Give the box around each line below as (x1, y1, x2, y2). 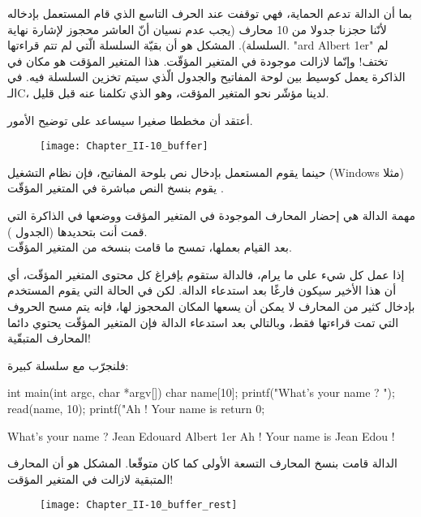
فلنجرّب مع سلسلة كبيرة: (7, 356, 129, 373)
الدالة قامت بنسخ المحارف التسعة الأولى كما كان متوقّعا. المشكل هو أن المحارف (7, 455, 397, 472)
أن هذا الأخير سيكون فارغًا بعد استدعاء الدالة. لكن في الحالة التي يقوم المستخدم (7, 282, 397, 299)
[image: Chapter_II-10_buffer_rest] (40, 499, 238, 511)
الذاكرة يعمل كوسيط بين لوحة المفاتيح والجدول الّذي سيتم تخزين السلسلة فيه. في (7, 68, 406, 85)
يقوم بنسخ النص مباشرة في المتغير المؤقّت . (7, 179, 224, 196)
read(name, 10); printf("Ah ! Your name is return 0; (7, 399, 265, 416)
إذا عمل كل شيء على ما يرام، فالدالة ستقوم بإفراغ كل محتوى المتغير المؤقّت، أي (7, 265, 405, 282)
